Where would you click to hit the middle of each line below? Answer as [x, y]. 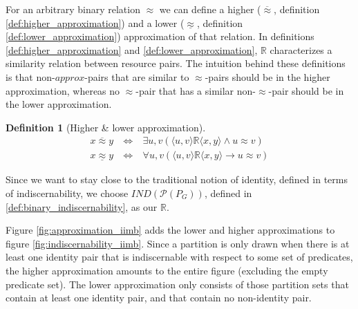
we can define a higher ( [210, 9]
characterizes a [301, 49]
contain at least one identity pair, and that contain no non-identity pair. [159, 298]
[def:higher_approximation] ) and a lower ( [95, 22]
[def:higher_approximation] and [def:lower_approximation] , [132, 49]
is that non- [30, 76]
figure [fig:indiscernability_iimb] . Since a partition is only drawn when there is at [178, 243]
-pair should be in [306, 90]
